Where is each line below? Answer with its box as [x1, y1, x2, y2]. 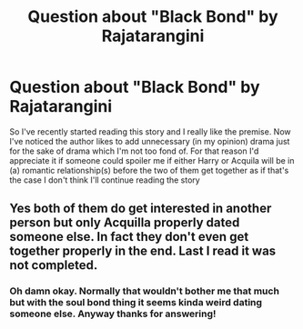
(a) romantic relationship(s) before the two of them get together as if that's [9, 164, 289, 175]
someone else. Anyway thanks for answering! [9, 307, 217, 320]
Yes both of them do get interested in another [9, 201, 272, 216]
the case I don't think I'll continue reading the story [9, 174, 200, 185]
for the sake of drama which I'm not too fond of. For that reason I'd [9, 145, 259, 156]
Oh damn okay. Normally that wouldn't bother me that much [9, 284, 280, 297]
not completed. [9, 257, 98, 274]
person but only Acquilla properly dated [9, 215, 240, 231]
